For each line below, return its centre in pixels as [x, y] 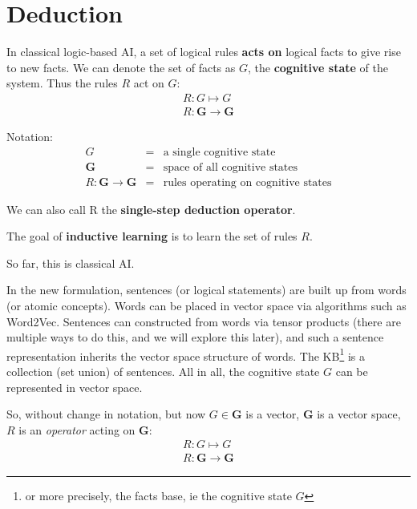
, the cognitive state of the [318, 67]
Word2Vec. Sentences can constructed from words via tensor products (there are [204, 321]
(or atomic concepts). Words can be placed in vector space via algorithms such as [206, 306]
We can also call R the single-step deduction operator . [151, 209]
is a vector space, [359, 414]
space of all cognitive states [231, 167]
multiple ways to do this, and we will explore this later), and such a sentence [195, 337]
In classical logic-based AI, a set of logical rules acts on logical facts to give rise [204, 52]
